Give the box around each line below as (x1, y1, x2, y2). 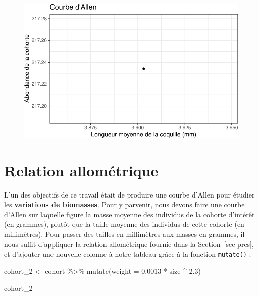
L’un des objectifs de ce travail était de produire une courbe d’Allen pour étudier (4, 189, 255, 200)
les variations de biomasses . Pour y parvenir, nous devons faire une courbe (4, 199, 245, 210)
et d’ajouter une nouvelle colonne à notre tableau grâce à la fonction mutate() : (4, 249, 251, 259)
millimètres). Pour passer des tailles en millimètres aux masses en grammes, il (4, 229, 245, 239)
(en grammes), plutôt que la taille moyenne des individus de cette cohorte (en (4, 219, 244, 229)
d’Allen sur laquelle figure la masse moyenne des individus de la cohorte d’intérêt (4, 209, 255, 219)
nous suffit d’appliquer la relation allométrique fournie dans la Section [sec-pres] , (4, 238, 254, 249)
